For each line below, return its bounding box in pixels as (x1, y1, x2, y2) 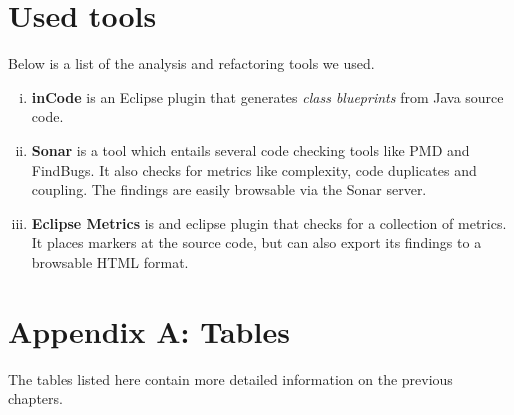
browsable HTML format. (31, 251, 189, 272)
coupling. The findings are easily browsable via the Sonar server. (31, 179, 427, 200)
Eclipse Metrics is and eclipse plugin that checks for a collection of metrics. (31, 212, 507, 233)
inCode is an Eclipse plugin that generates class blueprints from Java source (31, 86, 504, 107)
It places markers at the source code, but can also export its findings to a (31, 232, 482, 253)
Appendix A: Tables (8, 310, 290, 351)
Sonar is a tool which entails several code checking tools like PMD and (31, 139, 470, 160)
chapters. (8, 388, 63, 409)
